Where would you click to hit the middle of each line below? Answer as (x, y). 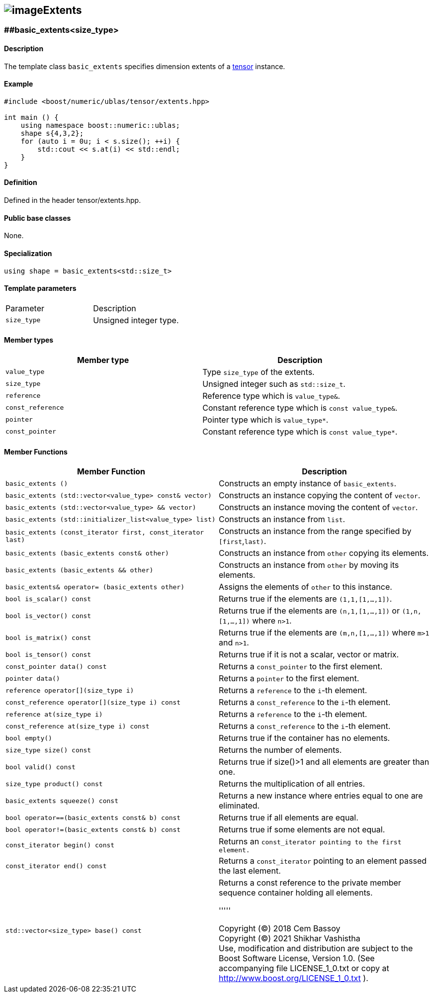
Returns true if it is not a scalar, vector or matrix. (309, 655)
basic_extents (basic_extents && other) (80, 570)
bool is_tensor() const (48, 654)
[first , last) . (243, 541)
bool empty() (29, 738)
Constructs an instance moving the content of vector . (318, 507)
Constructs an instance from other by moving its (309, 565)
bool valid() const (41, 767)
